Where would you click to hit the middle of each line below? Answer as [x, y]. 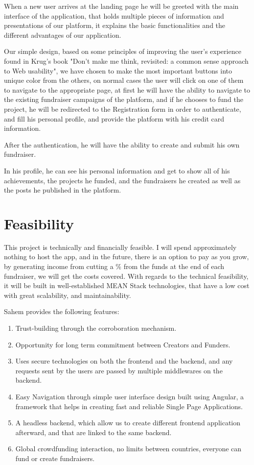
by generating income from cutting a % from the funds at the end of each [114, 266]
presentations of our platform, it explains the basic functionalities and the [115, 25]
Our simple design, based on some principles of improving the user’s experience [123, 51]
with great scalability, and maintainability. [68, 295]
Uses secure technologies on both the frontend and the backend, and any [124, 361]
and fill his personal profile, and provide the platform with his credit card [114, 118]
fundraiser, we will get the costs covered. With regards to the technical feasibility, [126, 276]
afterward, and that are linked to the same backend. [93, 432]
